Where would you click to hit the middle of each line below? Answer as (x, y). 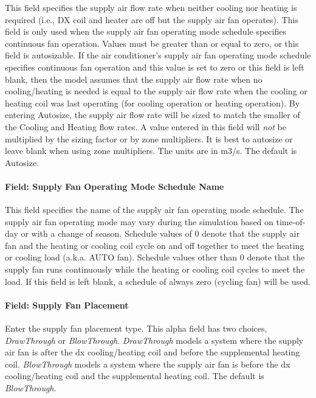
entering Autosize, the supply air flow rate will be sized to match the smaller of (153, 115)
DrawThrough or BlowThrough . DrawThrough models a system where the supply (154, 340)
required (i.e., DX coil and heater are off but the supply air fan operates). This (152, 19)
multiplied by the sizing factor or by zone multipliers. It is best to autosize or (149, 138)
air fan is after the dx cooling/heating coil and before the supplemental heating (153, 352)
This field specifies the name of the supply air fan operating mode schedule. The (154, 210)
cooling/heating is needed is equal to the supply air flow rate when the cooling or (156, 91)
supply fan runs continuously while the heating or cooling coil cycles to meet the (155, 269)
